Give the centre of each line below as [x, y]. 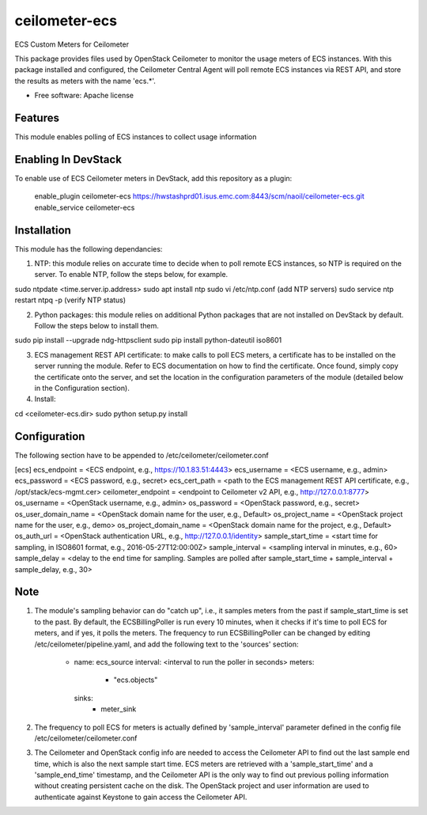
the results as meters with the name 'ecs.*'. [85, 81]
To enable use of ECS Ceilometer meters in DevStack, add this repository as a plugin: [153, 178]
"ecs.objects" [136, 680]
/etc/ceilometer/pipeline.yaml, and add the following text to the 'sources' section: [167, 644]
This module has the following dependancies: [89, 248]
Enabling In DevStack [68, 159]
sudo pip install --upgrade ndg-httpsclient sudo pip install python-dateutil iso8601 [148, 340]
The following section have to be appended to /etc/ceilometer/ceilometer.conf [142, 455]
